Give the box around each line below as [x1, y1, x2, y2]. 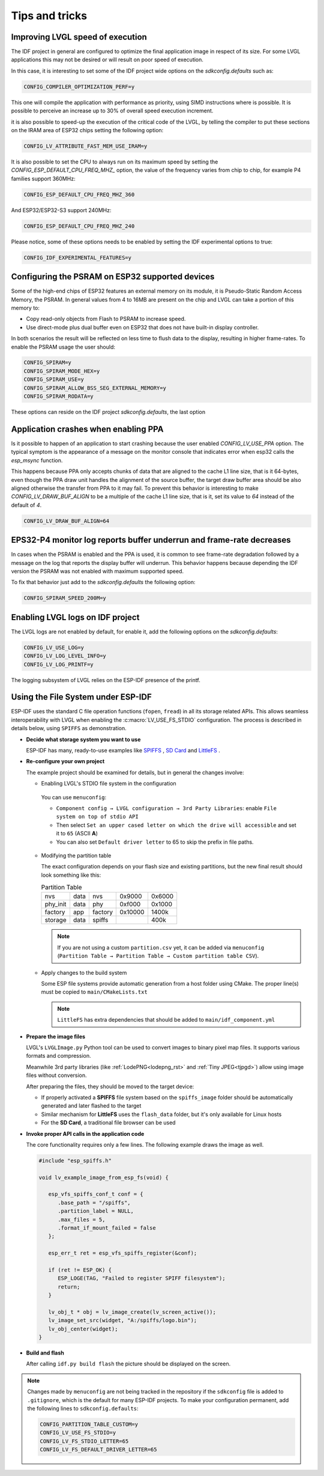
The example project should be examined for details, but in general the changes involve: [26, 769, 244, 776]
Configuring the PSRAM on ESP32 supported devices [11, 272, 215, 282]
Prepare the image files [26, 1032, 86, 1040]
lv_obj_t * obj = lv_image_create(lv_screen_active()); [48, 1308, 216, 1316]
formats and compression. [26, 1052, 91, 1060]
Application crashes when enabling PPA [11, 424, 164, 434]
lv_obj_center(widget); [48, 1325, 118, 1332]
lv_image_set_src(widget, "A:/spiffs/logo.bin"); [48, 1317, 197, 1324]
